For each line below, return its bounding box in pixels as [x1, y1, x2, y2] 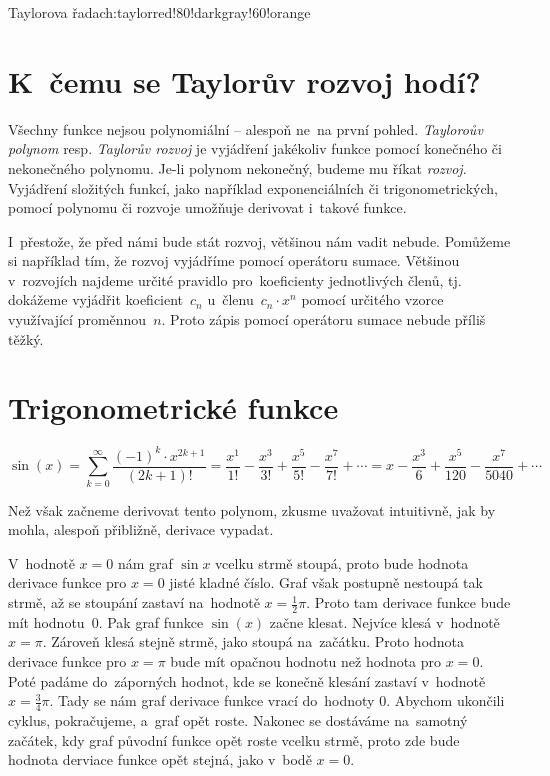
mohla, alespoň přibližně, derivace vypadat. [8, 519, 274, 540]
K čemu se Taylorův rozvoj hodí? [8, 60, 481, 101]
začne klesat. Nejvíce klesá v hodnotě [269, 611, 500, 632]
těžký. [8, 328, 44, 349]
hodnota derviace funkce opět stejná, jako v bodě [8, 749, 312, 770]
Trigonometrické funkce [8, 387, 339, 428]
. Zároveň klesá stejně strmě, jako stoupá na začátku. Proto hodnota [42, 631, 465, 652]
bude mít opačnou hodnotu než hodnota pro [170, 651, 442, 672]
